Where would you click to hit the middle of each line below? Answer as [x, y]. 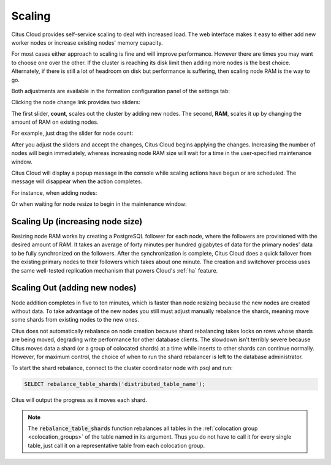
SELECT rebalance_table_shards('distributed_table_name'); [115, 384]
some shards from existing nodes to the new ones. [75, 320]
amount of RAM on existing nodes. [55, 122]
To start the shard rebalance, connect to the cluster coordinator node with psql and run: [122, 368]
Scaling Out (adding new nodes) [74, 288]
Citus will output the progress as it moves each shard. [79, 400]
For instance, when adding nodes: [54, 192]
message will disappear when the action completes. [77, 181]
